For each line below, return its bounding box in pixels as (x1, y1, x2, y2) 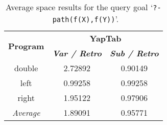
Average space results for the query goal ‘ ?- (5, 1, 161, 13)
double (14, 62, 38, 74)
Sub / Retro (110, 47, 159, 59)
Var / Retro (52, 47, 102, 59)
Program (8, 39, 44, 52)
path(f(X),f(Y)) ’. (52, 13, 119, 25)
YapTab (89, 32, 122, 44)
